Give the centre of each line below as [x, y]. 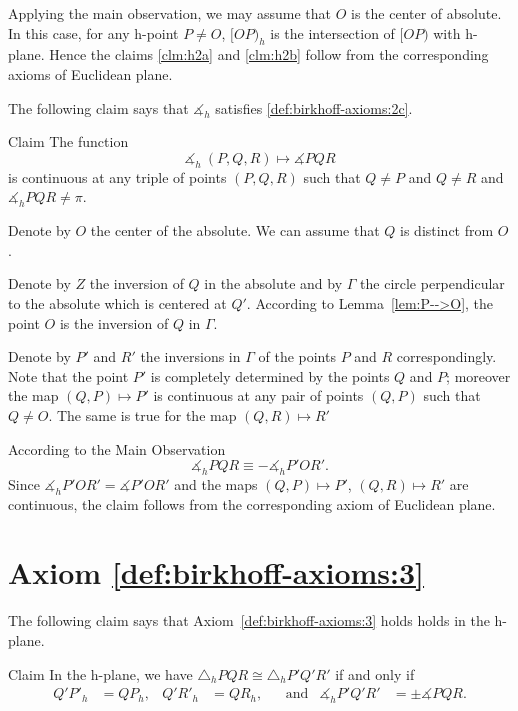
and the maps [216, 483]
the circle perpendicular [432, 283]
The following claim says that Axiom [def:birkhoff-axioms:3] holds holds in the [249, 620]
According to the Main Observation [117, 448]
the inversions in [190, 356]
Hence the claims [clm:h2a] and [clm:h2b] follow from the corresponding [269, 54]
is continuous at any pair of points [258, 395]
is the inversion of [114, 322]
